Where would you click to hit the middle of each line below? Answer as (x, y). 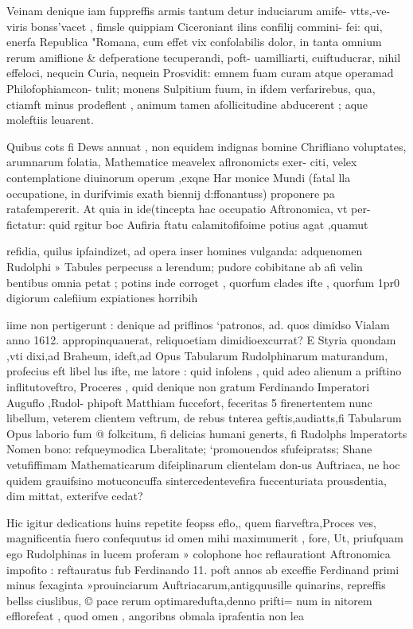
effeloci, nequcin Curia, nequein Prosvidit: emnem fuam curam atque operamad (200, 73)
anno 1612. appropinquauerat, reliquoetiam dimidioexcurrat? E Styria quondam (201, 340)
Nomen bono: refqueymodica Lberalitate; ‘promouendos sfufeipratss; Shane (189, 449)
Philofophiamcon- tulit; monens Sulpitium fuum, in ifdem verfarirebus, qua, (191, 88)
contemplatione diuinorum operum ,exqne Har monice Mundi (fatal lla (179, 177)
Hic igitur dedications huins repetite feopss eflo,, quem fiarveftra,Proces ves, (191, 522)
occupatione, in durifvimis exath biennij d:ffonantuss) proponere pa (171, 193)
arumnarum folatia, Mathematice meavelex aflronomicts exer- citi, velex (182, 162)
